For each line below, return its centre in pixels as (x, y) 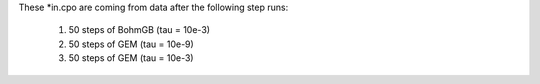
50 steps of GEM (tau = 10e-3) (131, 58)
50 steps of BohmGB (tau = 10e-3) (139, 30)
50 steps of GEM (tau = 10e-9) (131, 44)
